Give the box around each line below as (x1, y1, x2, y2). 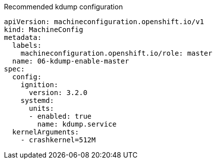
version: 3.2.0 (29, 89, 87, 97)
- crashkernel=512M (20, 136, 96, 144)
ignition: (20, 81, 58, 89)
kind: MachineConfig (4, 26, 84, 33)
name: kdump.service (37, 120, 117, 128)
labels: (12, 41, 42, 49)
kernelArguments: (12, 128, 79, 136)
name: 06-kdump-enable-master (12, 57, 129, 65)
